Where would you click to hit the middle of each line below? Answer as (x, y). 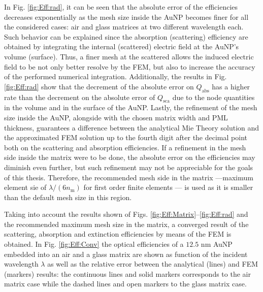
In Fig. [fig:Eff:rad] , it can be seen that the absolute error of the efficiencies (121, 7)
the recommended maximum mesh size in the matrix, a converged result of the (126, 224)
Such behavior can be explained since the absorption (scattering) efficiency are (126, 36)
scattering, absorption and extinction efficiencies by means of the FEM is (118, 234)
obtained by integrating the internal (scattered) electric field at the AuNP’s (122, 46)
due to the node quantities (213, 97)
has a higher (231, 86)
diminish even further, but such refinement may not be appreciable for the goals (129, 167)
